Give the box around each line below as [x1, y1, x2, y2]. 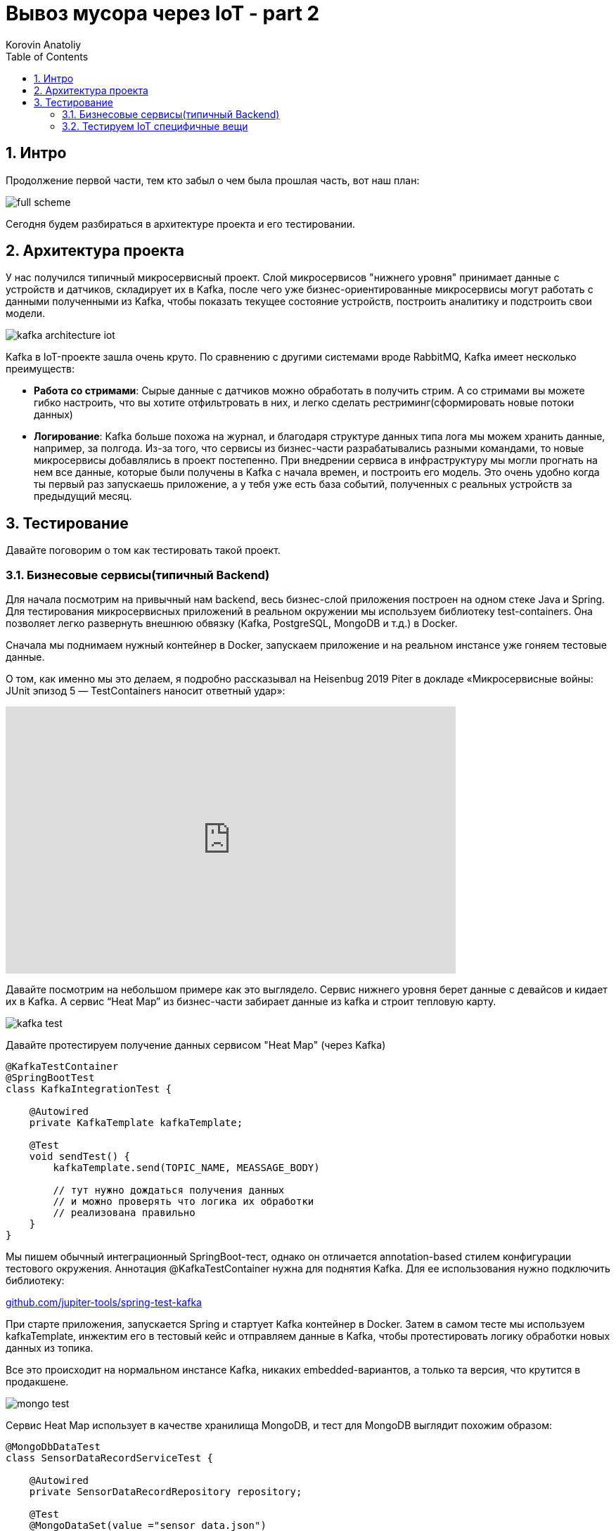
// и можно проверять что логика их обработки [53, 1196, 314, 1208]
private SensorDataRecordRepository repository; [29, 1486, 302, 1498]
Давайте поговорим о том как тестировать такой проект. [6, 544, 281, 557]
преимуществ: [6, 363, 75, 375]
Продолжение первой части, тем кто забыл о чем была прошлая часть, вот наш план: [6, 174, 420, 186]
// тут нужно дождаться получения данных [53, 1184, 285, 1196]
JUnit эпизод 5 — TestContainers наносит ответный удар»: [6, 685, 285, 697]
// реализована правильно [53, 1207, 195, 1219]
